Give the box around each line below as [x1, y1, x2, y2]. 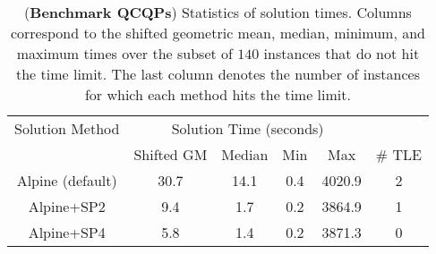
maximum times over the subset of [16, 43, 233, 63]
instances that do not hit [263, 43, 420, 63]
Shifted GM [133, 144, 208, 165]
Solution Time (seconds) [171, 118, 324, 139]
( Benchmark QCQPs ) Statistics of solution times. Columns [24, 2, 412, 22]
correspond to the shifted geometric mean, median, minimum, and [10, 22, 425, 43]
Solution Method [14, 118, 120, 139]
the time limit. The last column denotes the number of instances [15, 63, 420, 84]
